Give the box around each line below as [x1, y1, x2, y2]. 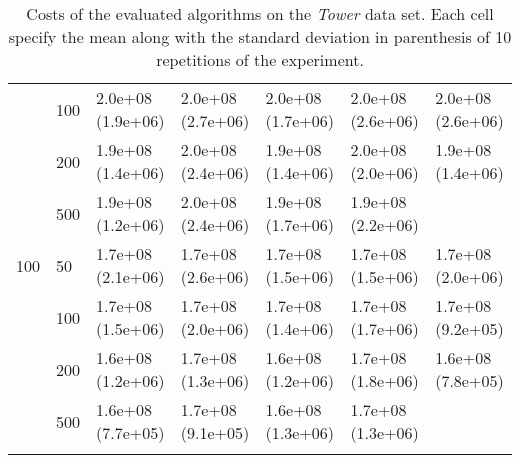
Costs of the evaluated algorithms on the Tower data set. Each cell [26, 2, 494, 25]
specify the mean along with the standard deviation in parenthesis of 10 [8, 25, 512, 48]
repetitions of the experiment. [156, 48, 364, 71]
